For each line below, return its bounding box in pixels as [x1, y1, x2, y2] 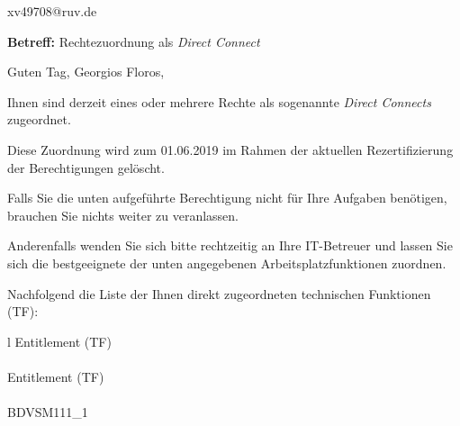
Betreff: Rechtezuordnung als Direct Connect [7, 32, 260, 50]
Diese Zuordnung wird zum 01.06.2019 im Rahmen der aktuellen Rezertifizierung [7, 140, 454, 159]
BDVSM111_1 [7, 403, 88, 421]
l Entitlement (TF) [7, 331, 112, 350]
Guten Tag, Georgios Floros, [7, 62, 165, 81]
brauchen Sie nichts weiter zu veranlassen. [7, 205, 239, 224]
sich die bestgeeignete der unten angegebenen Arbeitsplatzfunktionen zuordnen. [7, 253, 446, 272]
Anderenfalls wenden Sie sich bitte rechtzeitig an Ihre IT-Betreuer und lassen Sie [7, 236, 453, 255]
